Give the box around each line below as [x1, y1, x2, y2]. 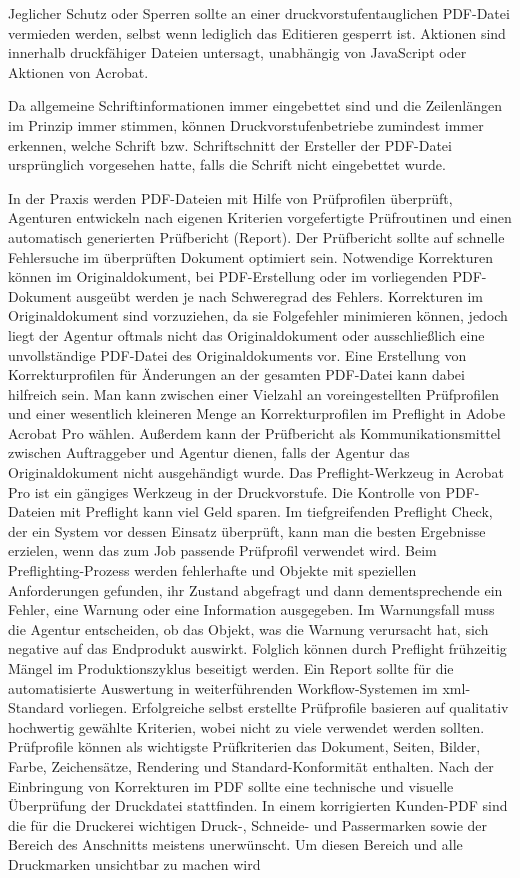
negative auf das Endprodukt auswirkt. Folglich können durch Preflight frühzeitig [8, 638, 507, 659]
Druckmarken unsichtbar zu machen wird [8, 853, 261, 874]
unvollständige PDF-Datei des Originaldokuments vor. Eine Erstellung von [8, 344, 467, 365]
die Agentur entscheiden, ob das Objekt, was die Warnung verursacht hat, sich [8, 618, 489, 639]
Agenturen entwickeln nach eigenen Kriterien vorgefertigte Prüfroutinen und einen [8, 207, 512, 228]
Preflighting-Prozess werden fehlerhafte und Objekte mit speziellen [8, 560, 417, 581]
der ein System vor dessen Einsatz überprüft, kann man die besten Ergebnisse [8, 520, 486, 541]
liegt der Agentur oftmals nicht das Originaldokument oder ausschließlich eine [8, 324, 485, 345]
